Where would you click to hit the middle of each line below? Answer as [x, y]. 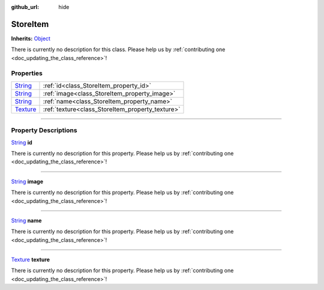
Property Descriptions [44, 130]
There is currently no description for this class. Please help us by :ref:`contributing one [118, 50]
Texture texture [31, 260]
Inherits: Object [31, 38]
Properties [27, 73]
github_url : [25, 7]
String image [27, 181]
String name [26, 220]
